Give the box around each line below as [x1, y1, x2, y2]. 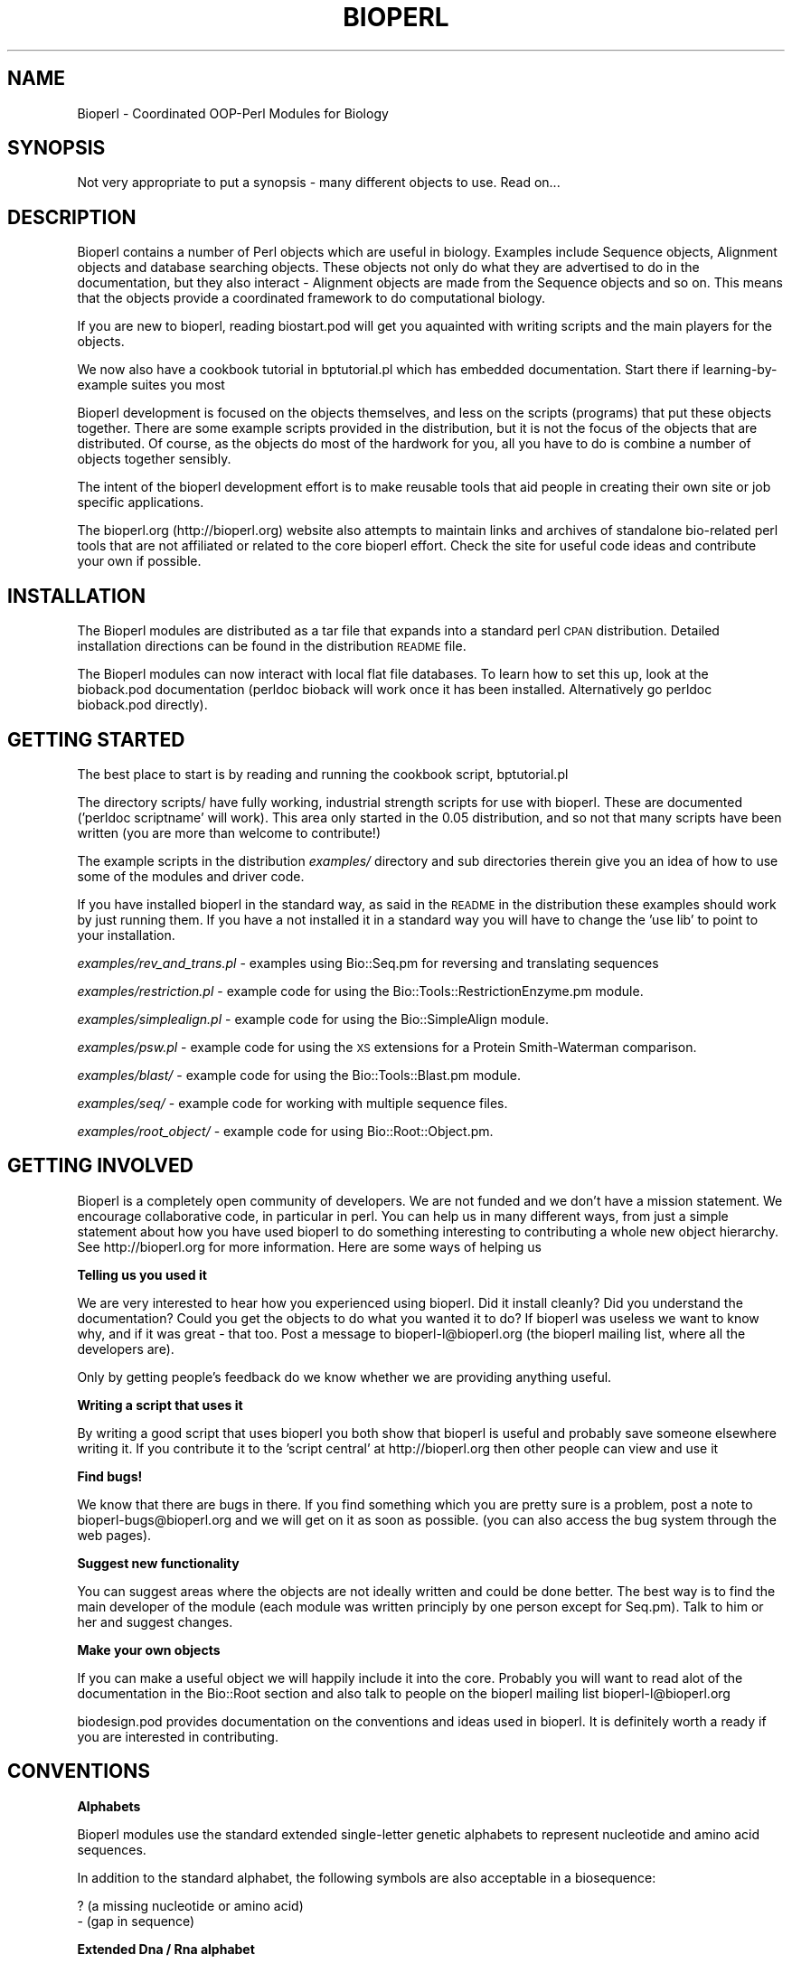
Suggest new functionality [77, 1555, 240, 1571]
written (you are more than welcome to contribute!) [77, 824, 381, 841]
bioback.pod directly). [77, 697, 208, 713]
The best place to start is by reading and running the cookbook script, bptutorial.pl [77, 766, 569, 782]
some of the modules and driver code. [77, 868, 305, 884]
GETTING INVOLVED [7, 1154, 193, 1178]
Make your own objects [77, 1641, 221, 1658]
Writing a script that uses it [77, 1396, 243, 1413]
